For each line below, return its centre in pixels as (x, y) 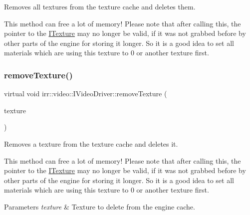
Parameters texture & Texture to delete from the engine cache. (100, 206)
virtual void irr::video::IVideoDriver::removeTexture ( (86, 94)
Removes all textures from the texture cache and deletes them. (100, 6)
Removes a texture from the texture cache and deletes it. (91, 143)
